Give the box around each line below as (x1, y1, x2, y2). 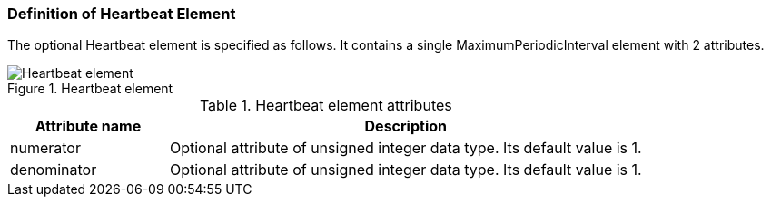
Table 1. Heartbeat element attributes (199, 96, 452, 115)
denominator (10, 160, 97, 180)
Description (364, 117, 447, 136)
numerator (10, 139, 81, 158)
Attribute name (35, 117, 142, 136)
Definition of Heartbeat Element (7, 5, 236, 23)
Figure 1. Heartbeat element (7, 81, 173, 97)
